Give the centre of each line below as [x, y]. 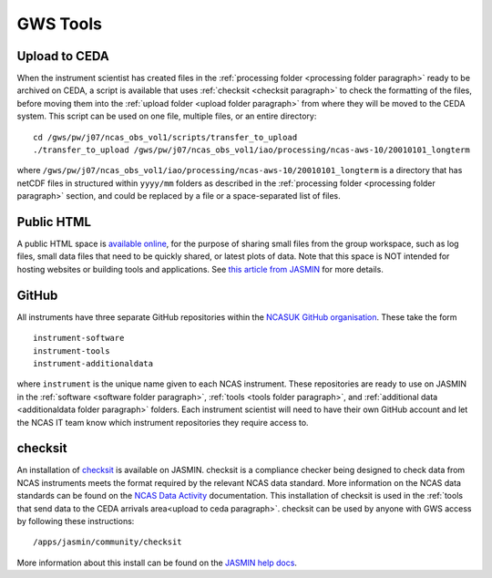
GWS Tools [59, 24]
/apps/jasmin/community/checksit [108, 542]
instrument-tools [72, 351]
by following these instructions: [76, 521]
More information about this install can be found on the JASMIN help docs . [157, 563]
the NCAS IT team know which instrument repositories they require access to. [163, 422]
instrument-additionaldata [93, 363]
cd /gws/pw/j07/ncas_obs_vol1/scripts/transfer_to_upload [165, 137]
